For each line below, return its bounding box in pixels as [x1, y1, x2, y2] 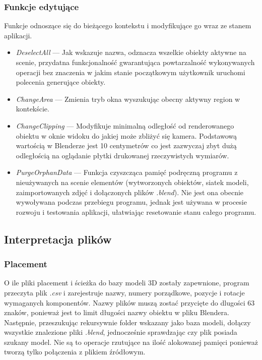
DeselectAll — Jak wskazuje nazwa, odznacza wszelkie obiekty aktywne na [16, 47, 246, 57]
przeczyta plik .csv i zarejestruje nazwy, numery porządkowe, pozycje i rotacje [4, 287, 245, 297]
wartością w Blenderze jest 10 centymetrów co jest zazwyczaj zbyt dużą [16, 140, 237, 151]
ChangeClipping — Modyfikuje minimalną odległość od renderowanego [16, 120, 234, 131]
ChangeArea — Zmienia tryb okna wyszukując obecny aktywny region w [16, 93, 240, 104]
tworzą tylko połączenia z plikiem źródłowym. [4, 346, 146, 357]
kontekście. [16, 103, 49, 114]
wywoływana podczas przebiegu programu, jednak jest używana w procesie [16, 197, 247, 207]
